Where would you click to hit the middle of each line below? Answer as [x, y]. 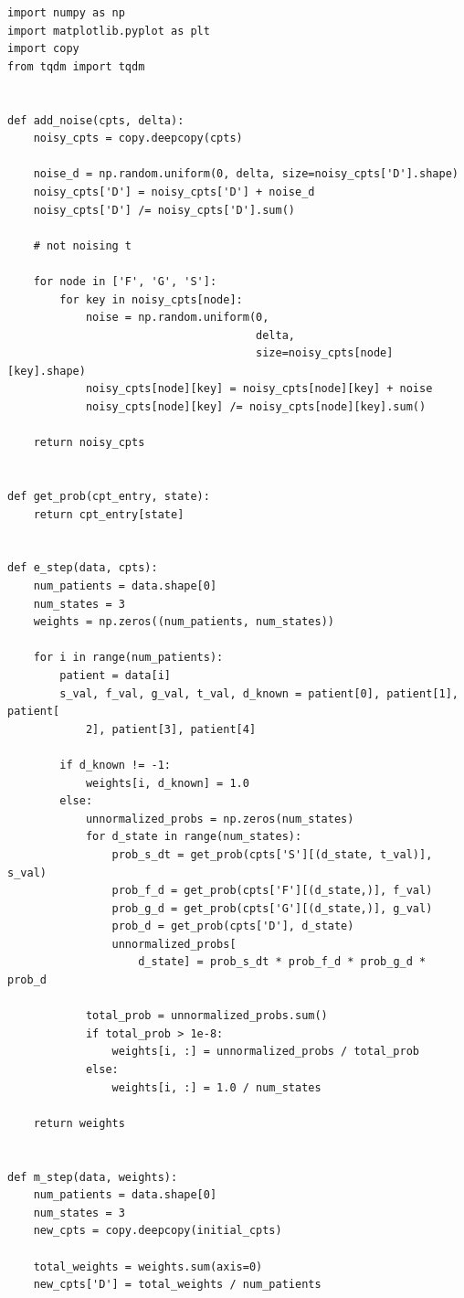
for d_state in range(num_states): [194, 837]
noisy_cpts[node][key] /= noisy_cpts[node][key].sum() [256, 407]
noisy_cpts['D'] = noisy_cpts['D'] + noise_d [174, 192]
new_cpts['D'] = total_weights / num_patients [177, 1285]
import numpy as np [66, 13]
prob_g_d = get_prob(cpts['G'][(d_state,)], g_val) [272, 908]
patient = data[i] [115, 675]
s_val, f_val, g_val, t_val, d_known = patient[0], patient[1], [259, 693]
